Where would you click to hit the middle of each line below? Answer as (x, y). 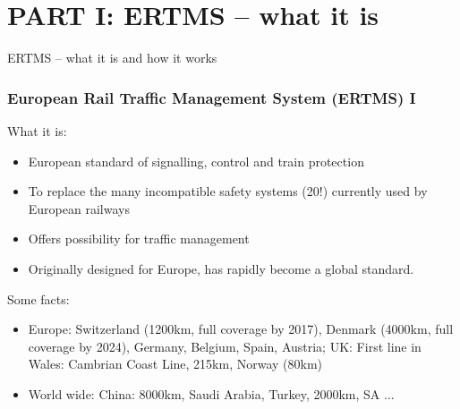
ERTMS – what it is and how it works (112, 58)
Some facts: (38, 298)
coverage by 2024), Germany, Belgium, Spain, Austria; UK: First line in (225, 346)
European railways (79, 208)
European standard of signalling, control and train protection (196, 161)
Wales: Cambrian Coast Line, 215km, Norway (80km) (175, 364)
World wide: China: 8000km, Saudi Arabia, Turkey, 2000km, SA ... (211, 393)
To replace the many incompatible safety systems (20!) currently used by (228, 191)
